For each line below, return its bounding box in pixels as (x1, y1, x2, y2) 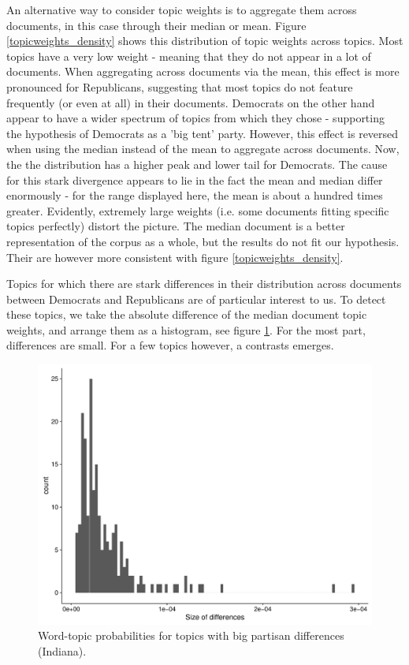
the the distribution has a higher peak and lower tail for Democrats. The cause (6, 155, 388, 172)
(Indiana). (38, 642, 87, 659)
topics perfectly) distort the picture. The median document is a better (6, 218, 345, 234)
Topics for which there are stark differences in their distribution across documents (6, 275, 402, 292)
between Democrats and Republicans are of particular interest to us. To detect (6, 290, 386, 307)
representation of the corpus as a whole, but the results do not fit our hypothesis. (6, 233, 400, 249)
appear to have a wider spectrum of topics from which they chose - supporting (6, 110, 385, 126)
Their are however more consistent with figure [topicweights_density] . (6, 248, 344, 265)
